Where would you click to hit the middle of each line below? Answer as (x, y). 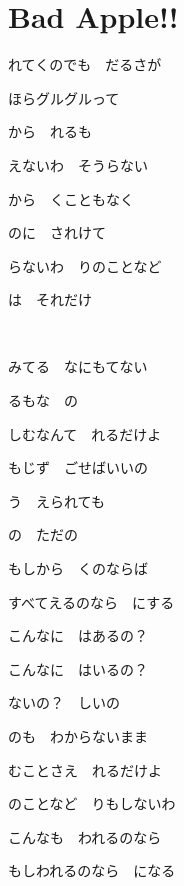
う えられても (56, 500)
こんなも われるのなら (85, 836)
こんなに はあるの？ (78, 635)
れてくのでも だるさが (85, 64)
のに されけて (57, 232)
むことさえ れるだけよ (85, 769)
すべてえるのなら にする (91, 601)
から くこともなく (71, 198)
